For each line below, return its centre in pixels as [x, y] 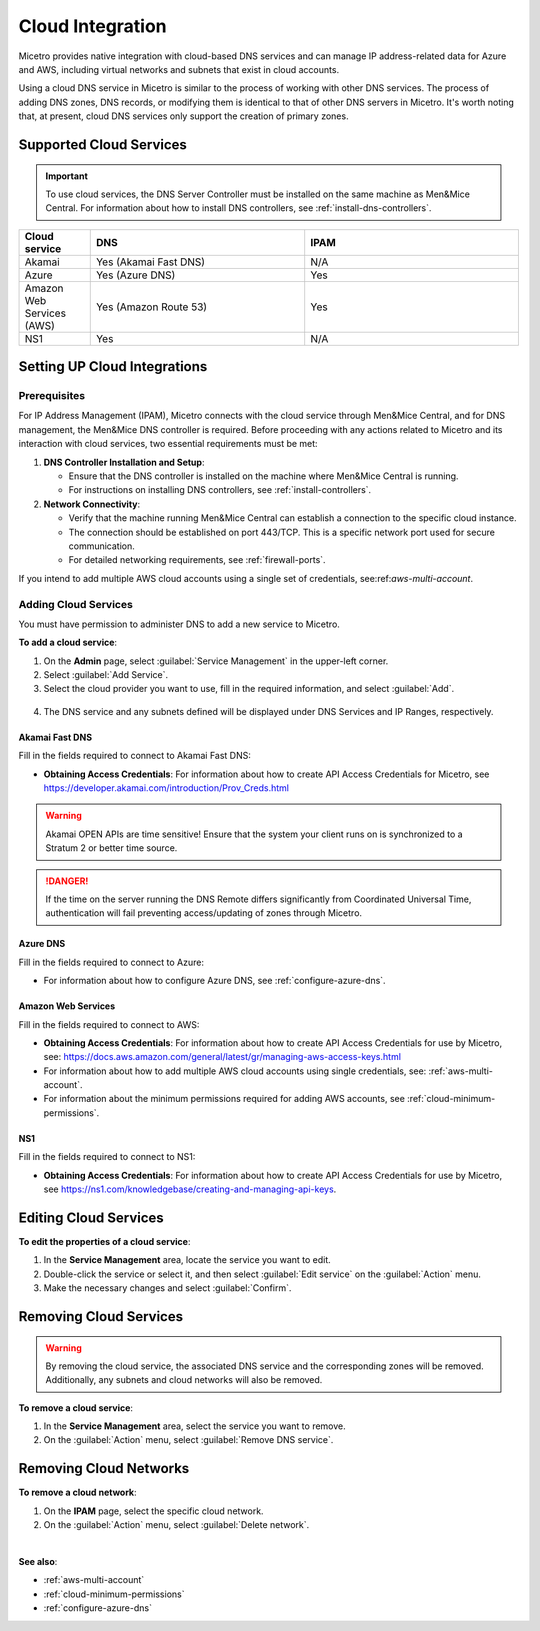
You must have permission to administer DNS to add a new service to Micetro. [179, 624]
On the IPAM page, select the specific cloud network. [153, 1511]
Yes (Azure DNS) [135, 275]
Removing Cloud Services [101, 1316]
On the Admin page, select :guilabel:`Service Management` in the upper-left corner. [216, 661]
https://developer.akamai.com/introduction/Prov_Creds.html [166, 788]
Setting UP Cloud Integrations [113, 366]
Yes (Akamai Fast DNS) [150, 262]
